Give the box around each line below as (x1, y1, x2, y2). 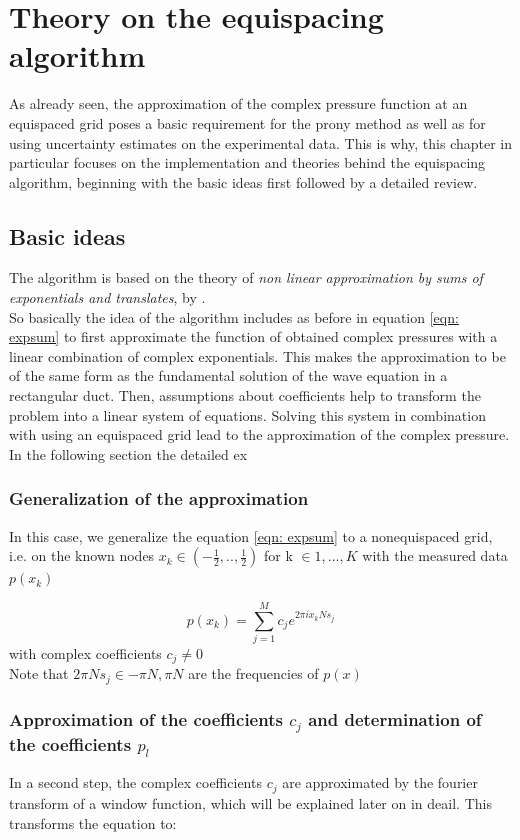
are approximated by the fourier (282, 772, 478, 793)
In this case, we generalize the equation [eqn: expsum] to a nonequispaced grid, (9, 525, 493, 546)
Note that (9, 663, 69, 684)
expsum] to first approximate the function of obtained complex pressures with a (9, 326, 498, 347)
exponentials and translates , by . (9, 287, 206, 308)
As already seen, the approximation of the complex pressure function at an (9, 93, 468, 114)
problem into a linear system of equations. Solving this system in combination (9, 404, 486, 425)
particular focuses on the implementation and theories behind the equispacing (9, 152, 486, 173)
